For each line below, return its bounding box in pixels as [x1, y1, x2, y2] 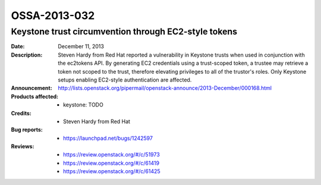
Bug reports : [11, 126, 43, 133]
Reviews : [11, 143, 34, 150]
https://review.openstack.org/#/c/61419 [63, 159, 160, 167]
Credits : [11, 109, 32, 117]
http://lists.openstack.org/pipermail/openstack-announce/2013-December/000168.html [58, 84, 272, 92]
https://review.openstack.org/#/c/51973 [63, 151, 160, 158]
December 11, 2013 [58, 43, 104, 50]
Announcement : [11, 84, 53, 92]
